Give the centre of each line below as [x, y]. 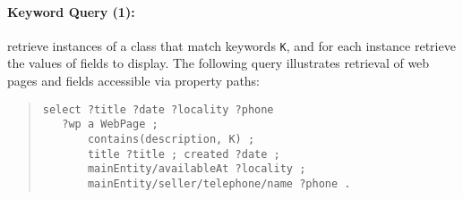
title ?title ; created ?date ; [184, 154]
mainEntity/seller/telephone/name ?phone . [219, 183]
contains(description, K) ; [171, 139]
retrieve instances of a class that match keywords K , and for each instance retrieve [231, 45]
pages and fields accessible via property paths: [134, 81]
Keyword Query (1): [71, 11]
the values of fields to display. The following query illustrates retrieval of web [219, 63]
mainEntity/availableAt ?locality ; [197, 169]
